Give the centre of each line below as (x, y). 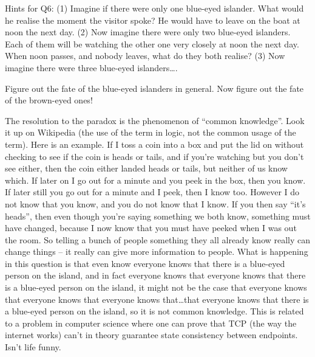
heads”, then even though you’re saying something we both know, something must (158, 216)
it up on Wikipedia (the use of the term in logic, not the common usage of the (151, 132)
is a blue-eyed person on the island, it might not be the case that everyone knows (156, 287)
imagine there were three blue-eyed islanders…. (91, 67)
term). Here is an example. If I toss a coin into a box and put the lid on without (154, 144)
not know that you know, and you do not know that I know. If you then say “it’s (155, 203)
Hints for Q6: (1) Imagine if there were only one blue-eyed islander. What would (154, 8)
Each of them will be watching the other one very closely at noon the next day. (152, 43)
